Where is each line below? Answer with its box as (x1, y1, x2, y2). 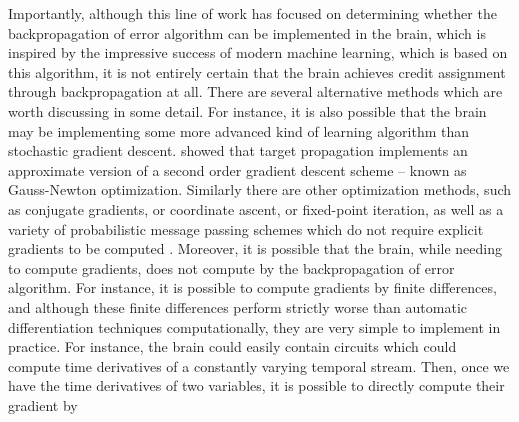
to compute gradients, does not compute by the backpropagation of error (8, 257, 455, 278)
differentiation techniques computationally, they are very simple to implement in (8, 316, 501, 337)
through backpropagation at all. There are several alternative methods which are (8, 81, 503, 102)
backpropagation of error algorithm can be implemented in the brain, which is (8, 22, 486, 43)
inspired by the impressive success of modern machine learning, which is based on (8, 42, 508, 63)
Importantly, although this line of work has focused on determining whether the (8, 3, 497, 23)
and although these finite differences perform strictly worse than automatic (8, 296, 468, 317)
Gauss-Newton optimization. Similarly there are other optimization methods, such (8, 179, 512, 200)
